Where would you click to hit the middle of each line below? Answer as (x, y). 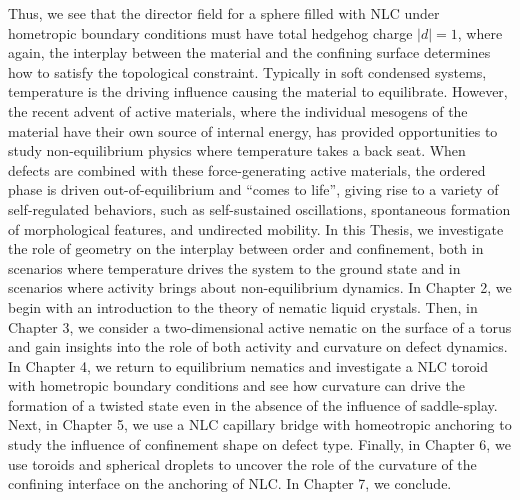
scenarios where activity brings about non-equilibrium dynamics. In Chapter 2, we (260, 287)
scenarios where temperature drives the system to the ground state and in (234, 267)
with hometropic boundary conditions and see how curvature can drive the (236, 385)
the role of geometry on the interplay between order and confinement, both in (246, 248)
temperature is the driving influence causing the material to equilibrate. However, (258, 91)
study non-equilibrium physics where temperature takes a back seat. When (237, 150)
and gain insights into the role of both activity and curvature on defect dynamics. (258, 346)
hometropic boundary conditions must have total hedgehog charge (210, 32)
